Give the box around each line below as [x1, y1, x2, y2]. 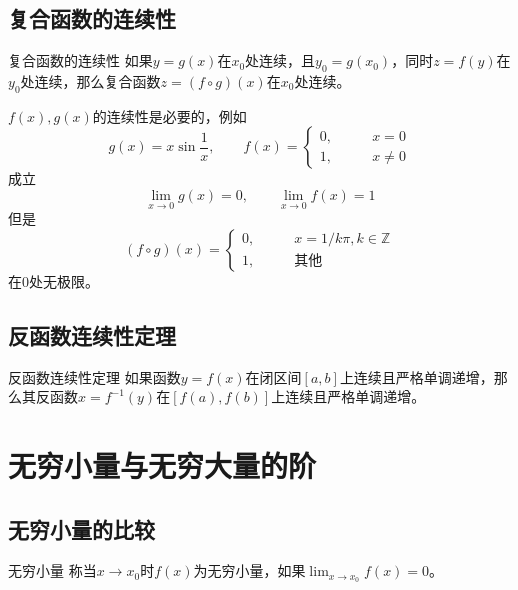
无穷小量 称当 [8, 560, 97, 581]
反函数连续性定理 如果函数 [8, 366, 181, 387]
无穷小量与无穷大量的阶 [8, 444, 317, 485]
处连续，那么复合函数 [20, 71, 161, 91]
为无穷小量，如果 [193, 560, 306, 581]
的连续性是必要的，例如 [92, 105, 247, 126]
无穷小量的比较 [8, 513, 155, 544]
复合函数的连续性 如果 [8, 50, 153, 71]
